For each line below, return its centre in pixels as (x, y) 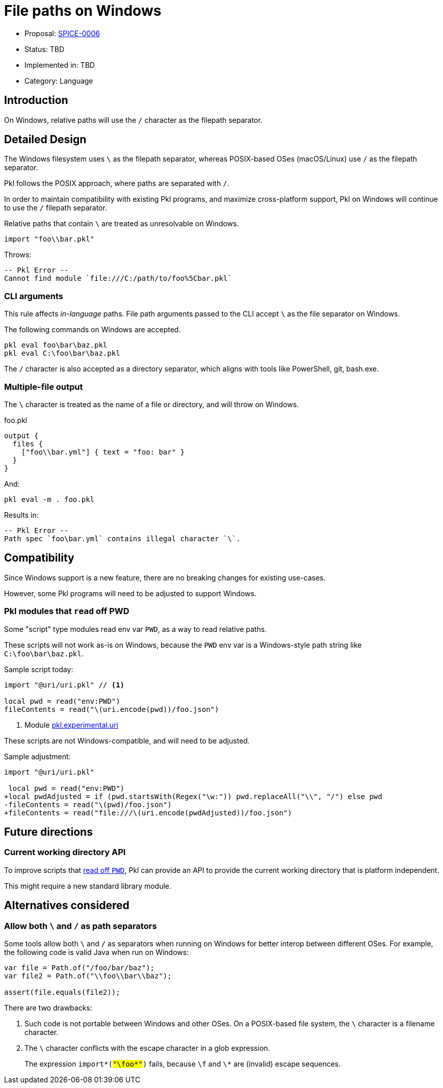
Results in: (21, 515)
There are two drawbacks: (48, 1007)
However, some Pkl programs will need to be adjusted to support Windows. (130, 593)
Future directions (48, 832)
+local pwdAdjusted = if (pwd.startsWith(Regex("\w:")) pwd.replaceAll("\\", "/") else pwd (193, 796)
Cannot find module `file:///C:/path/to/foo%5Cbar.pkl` (118, 278)
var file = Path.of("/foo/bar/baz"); (80, 967)
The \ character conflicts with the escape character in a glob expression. (147, 1048)
